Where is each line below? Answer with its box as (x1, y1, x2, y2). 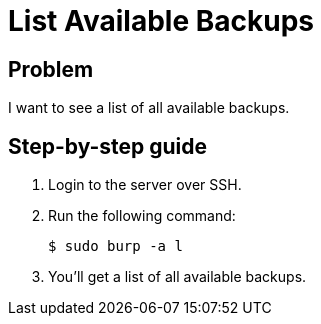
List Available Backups (8, 4, 315, 38)
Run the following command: (48, 207, 236, 225)
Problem (8, 56, 94, 82)
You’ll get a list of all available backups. (48, 268, 307, 286)
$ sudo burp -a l (48, 238, 183, 255)
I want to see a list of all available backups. (8, 99, 290, 117)
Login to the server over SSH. (48, 176, 242, 194)
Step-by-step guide (8, 133, 208, 159)
